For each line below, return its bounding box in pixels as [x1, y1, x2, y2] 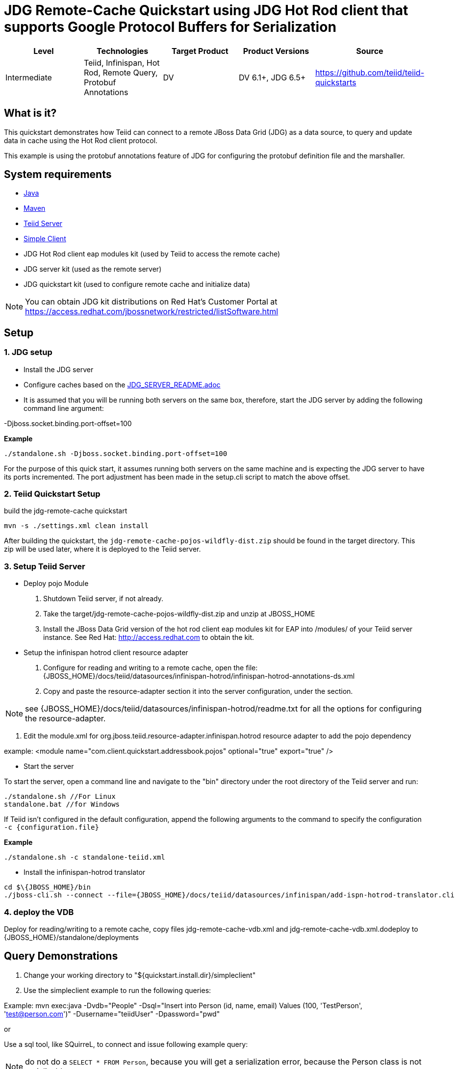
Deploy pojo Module [24, 579, 89, 588]
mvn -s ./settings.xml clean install [4, 522, 149, 530]
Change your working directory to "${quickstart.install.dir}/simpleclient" [24, 970, 256, 979]
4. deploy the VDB [4, 907, 74, 917]
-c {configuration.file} [4, 823, 99, 832]
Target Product [171, 46, 229, 56]
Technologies [97, 46, 149, 56]
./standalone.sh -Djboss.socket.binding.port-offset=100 [4, 449, 228, 458]
